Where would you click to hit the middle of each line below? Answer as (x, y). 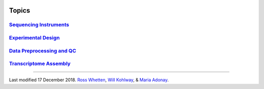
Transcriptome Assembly (40, 64)
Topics (20, 10)
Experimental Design (34, 37)
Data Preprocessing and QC (43, 51)
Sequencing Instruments (39, 25)
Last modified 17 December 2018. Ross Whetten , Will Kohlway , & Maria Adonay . (89, 80)
